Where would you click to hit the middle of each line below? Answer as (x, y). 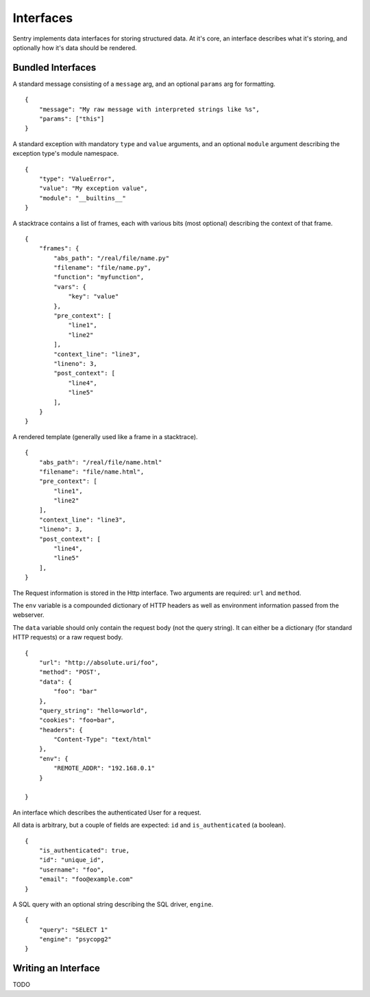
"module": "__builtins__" (83, 198)
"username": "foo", (72, 869)
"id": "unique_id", (72, 860)
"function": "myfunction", (99, 277)
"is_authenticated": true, (84, 850)
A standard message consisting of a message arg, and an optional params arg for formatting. (144, 84)
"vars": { (70, 287)
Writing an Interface (57, 969)
